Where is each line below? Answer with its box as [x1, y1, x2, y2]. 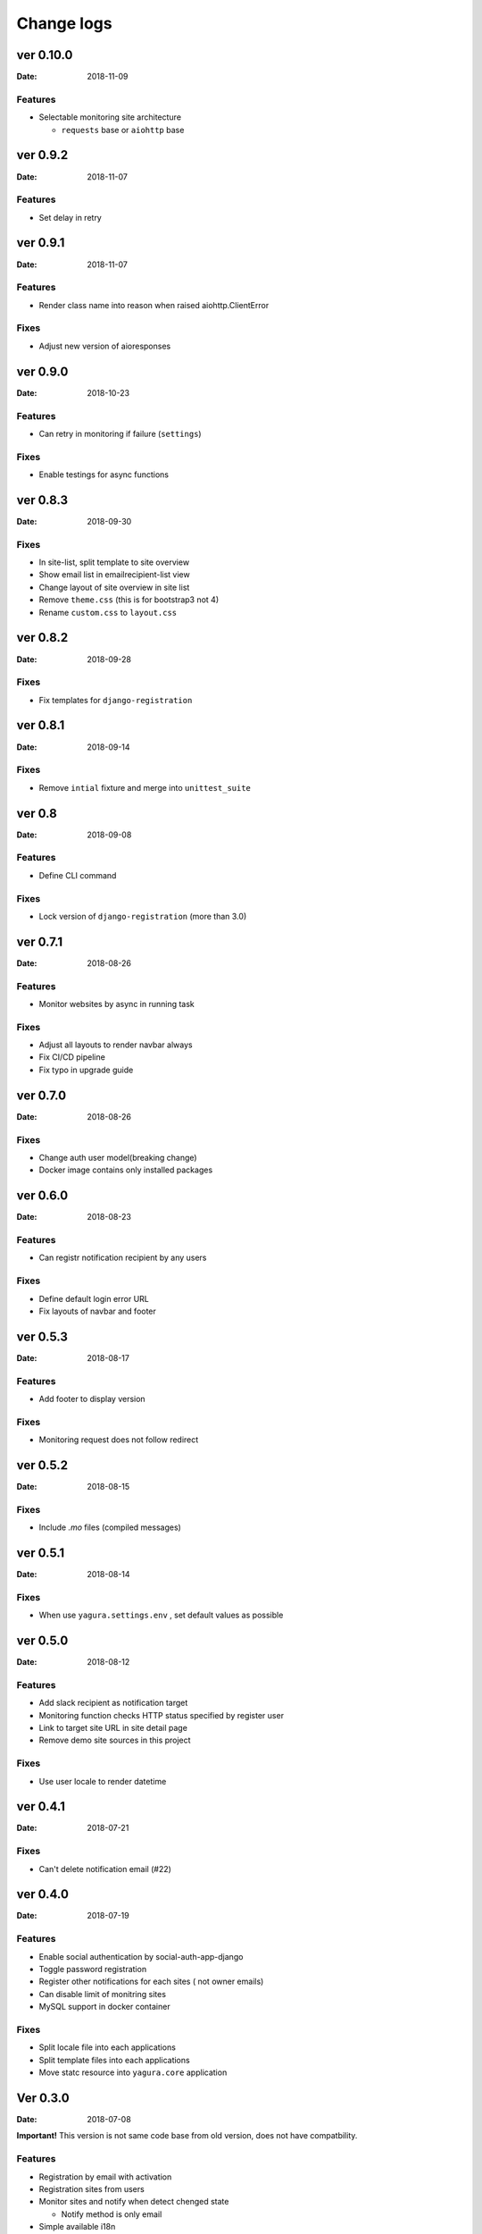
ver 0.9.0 [16, 364, 69, 379]
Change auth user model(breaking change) [38, 1152, 197, 1163]
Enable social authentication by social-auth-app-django [38, 1951, 244, 1961]
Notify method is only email [61, 2208, 162, 2220]
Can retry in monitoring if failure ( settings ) [38, 428, 202, 439]
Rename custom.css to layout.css [38, 607, 178, 617]
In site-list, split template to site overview [38, 557, 190, 567]
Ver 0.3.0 [16, 2090, 71, 2105]
